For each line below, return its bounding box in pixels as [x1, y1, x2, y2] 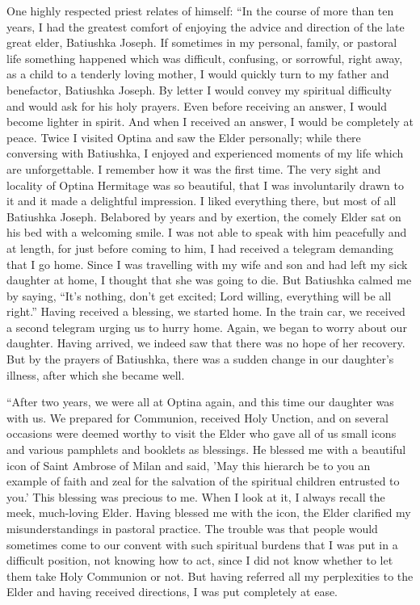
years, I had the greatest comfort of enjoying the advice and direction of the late [6, 18, 405, 35]
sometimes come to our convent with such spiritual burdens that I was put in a [6, 536, 398, 552]
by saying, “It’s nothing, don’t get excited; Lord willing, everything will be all [6, 287, 392, 304]
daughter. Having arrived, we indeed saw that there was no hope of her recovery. [6, 334, 405, 351]
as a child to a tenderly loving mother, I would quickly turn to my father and [6, 65, 389, 82]
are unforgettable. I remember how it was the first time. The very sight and [6, 160, 381, 177]
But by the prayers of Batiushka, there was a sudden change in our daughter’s [6, 351, 394, 368]
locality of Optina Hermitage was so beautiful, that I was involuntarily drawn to [6, 176, 404, 193]
